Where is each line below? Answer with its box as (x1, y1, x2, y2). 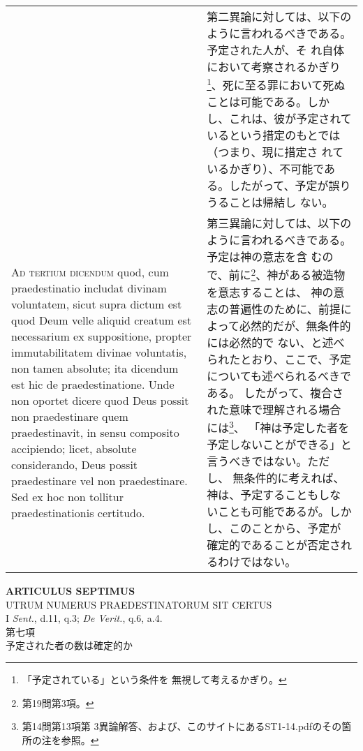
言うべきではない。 (207, 452, 308, 469)
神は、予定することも (207, 486, 319, 503)
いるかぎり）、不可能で (207, 161, 324, 177)
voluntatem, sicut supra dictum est (11, 295, 182, 312)
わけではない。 (218, 553, 297, 570)
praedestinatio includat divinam (11, 279, 167, 296)
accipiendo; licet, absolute (11, 440, 137, 456)
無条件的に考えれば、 (232, 469, 345, 486)
